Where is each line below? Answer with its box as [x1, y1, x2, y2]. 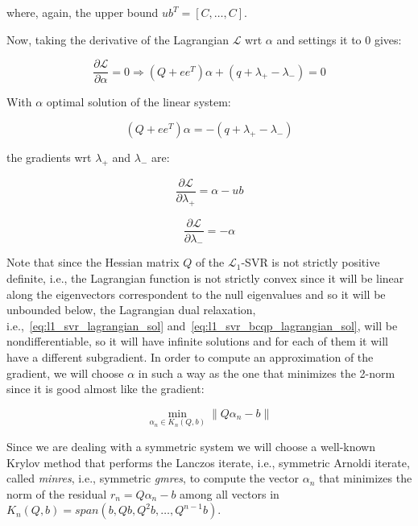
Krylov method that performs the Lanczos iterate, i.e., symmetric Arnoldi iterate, [6, 454, 410, 470]
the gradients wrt [6, 148, 92, 165]
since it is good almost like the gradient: [6, 380, 205, 397]
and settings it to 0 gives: [276, 31, 402, 48]
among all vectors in [180, 485, 279, 502]
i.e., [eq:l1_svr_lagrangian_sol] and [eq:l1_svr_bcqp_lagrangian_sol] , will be [6, 317, 398, 333]
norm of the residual [6, 485, 107, 502]
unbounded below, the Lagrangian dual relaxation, [6, 301, 256, 318]
